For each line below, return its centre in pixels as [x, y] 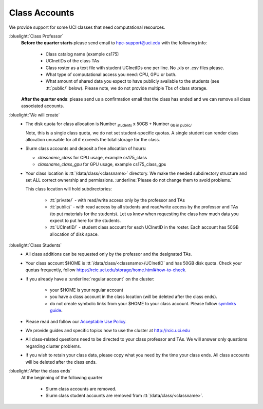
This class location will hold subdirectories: [69, 189]
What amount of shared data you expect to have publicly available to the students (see [132, 81]
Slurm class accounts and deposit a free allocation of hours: [86, 149]
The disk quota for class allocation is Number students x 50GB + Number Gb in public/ [109, 124]
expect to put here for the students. [85, 220]
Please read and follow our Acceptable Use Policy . [76, 321]
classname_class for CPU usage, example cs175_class [92, 157]
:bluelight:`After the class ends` [40, 371]
